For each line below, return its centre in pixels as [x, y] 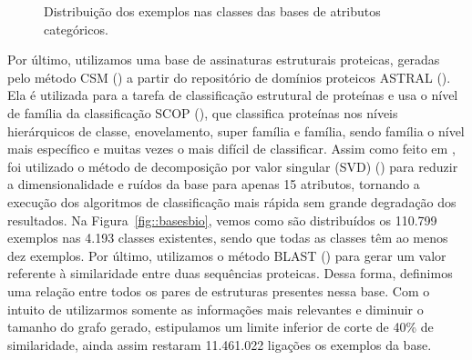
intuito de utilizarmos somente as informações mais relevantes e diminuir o [215, 309]
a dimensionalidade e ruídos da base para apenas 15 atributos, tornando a [214, 184]
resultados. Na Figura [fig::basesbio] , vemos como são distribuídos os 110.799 [222, 220]
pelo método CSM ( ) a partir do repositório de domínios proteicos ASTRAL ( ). [229, 77]
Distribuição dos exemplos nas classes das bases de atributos [212, 11]
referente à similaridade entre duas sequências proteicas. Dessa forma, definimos [230, 273]
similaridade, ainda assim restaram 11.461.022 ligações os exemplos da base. [220, 344]
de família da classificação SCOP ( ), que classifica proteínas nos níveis [203, 112]
